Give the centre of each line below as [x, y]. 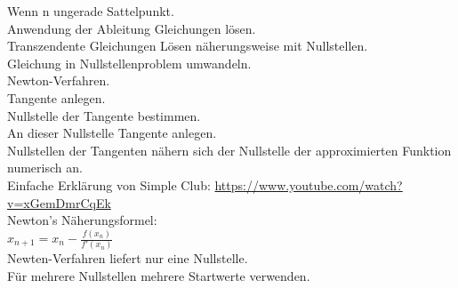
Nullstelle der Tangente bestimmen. [104, 115]
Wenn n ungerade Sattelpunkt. [91, 11]
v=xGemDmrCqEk [59, 202]
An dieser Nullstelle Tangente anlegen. [112, 133]
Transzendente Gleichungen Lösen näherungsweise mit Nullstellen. [188, 46]
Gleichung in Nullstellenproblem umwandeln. [129, 63]
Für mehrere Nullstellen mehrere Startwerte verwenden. [159, 276]
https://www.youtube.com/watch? [309, 184]
